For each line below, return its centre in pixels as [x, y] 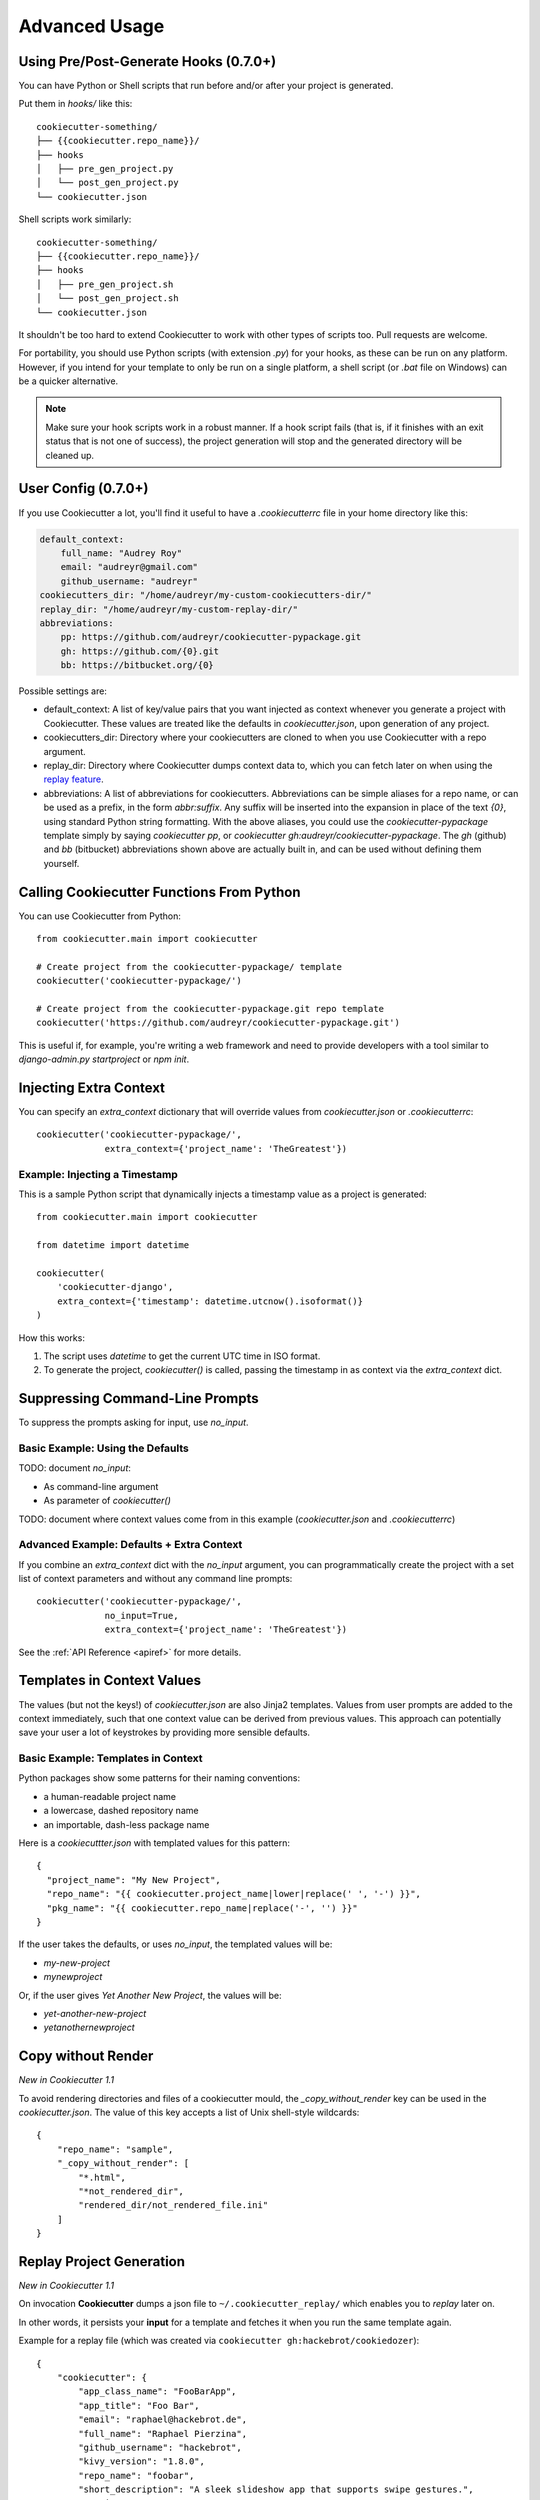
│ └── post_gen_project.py [107, 183]
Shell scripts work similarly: [75, 219]
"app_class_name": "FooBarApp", [157, 2391]
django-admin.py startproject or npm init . [104, 1059]
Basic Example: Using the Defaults [104, 1448]
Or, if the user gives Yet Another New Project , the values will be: [150, 1995]
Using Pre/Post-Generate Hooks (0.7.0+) [147, 61]
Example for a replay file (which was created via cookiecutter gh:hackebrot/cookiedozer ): [219, 2341]
